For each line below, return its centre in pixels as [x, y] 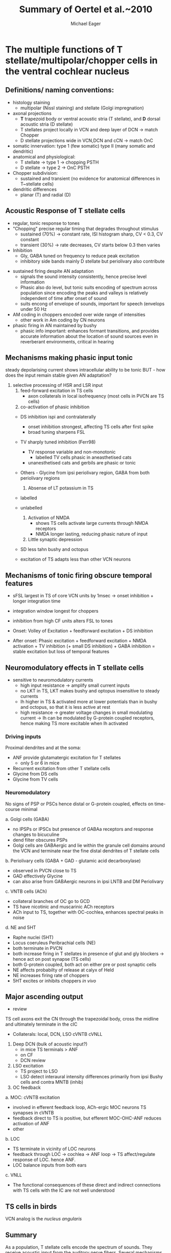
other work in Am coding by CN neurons [63, 320]
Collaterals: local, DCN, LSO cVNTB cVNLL [58, 1034]
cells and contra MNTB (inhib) [52, 1082]
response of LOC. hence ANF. [44, 1160]
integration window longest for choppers [55, 611]
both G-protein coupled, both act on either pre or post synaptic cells [84, 964]
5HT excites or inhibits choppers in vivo [54, 981]
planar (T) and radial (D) [46, 195]
